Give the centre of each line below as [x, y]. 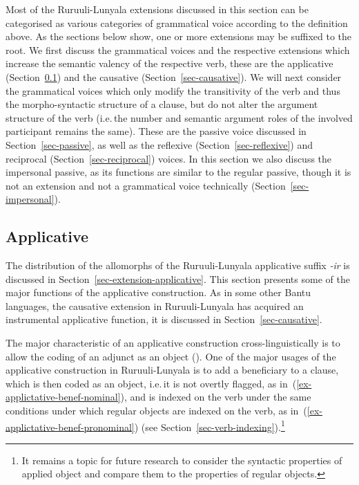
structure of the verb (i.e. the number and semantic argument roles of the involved [179, 117]
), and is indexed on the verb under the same [216, 397]
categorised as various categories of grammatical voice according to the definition [177, 22]
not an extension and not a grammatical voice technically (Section [146, 185]
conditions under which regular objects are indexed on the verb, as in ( [156, 411]
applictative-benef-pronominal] [70, 427]
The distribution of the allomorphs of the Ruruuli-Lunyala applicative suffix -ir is [178, 265]
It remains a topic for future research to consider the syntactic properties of [182, 460]
